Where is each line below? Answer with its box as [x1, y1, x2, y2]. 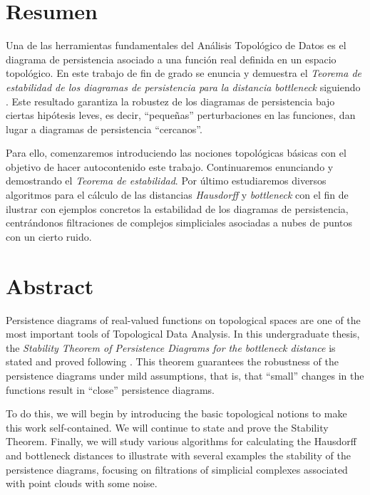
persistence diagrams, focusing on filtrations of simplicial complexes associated [6, 462, 348, 476]
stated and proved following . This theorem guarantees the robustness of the [6, 354, 339, 369]
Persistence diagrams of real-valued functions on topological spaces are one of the [6, 312, 361, 327]
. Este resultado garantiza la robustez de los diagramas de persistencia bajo [6, 93, 335, 108]
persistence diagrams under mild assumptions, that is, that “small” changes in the [6, 368, 364, 382]
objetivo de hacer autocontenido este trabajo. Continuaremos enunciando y [6, 159, 334, 174]
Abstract [6, 271, 94, 300]
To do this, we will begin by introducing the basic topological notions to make [6, 406, 347, 421]
